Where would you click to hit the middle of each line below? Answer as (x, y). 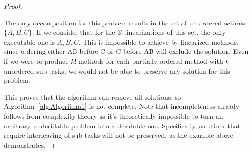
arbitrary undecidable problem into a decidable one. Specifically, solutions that (122, 125)
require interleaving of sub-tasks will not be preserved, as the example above (119, 135)
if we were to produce (36, 61)
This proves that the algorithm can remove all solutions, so (93, 96)
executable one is (29, 41)
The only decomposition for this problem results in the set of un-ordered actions (125, 22)
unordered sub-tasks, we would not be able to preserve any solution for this (117, 70)
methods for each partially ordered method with (151, 61)
